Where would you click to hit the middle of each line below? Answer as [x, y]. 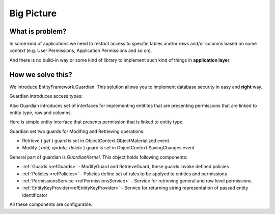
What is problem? [38, 31]
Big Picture [33, 13]
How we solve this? [41, 75]
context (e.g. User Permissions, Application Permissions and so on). [81, 50]
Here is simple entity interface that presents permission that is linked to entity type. [97, 122]
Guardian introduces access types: [46, 96]
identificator [35, 195]
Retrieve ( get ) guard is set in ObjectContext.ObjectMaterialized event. [96, 141]
